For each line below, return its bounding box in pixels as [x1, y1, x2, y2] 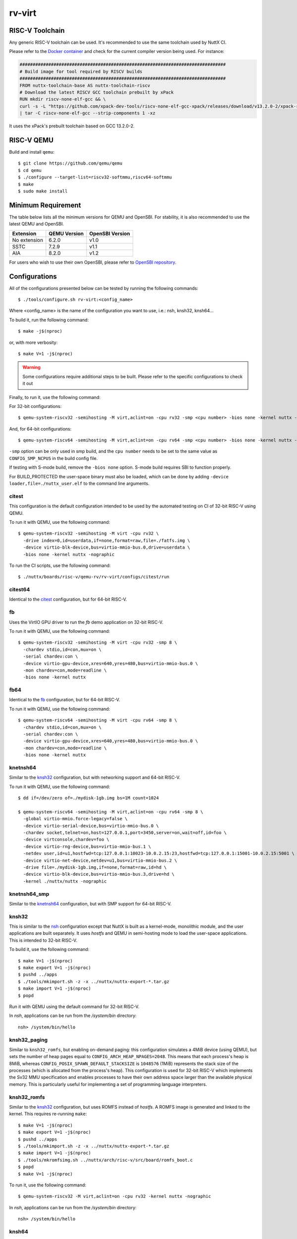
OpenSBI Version [89, 230, 131, 237]
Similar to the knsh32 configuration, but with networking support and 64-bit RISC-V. [9, 775, 181, 781]
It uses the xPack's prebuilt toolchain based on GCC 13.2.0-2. [9, 123, 135, 129]
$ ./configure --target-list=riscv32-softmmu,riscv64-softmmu [18, 174, 172, 180]
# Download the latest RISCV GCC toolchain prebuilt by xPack [19, 90, 174, 95]
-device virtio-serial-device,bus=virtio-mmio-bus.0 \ [23, 823, 159, 829]
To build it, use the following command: [9, 947, 90, 953]
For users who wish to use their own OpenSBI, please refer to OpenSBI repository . [9, 259, 177, 265]
